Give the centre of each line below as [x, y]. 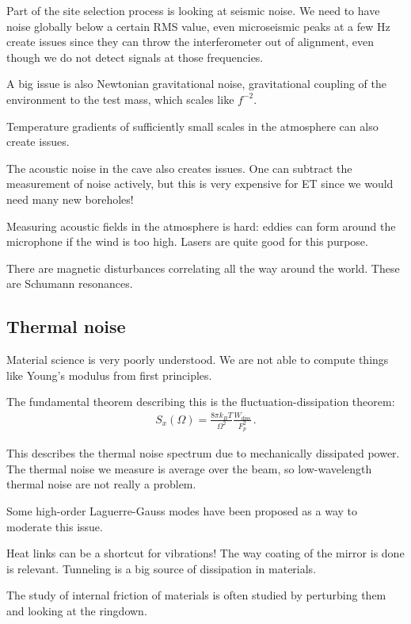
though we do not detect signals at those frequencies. [135, 57]
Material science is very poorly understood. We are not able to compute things [198, 360]
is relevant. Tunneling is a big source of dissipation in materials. [162, 568]
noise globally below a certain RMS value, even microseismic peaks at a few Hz [198, 26]
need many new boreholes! [70, 199]
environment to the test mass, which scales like [120, 99]
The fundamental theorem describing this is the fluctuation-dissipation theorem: [201, 402]
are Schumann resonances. [70, 283]
